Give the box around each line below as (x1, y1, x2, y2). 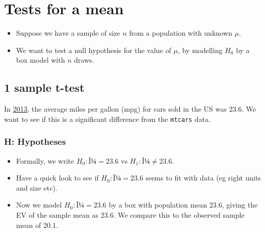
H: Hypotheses (4, 135, 66, 148)
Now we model (16, 199, 62, 210)
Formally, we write (16, 155, 74, 166)
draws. (74, 55, 94, 65)
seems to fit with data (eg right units (145, 172, 261, 183)
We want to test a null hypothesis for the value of (16, 44, 171, 55)
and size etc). (16, 182, 58, 193)
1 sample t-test (4, 80, 85, 95)
